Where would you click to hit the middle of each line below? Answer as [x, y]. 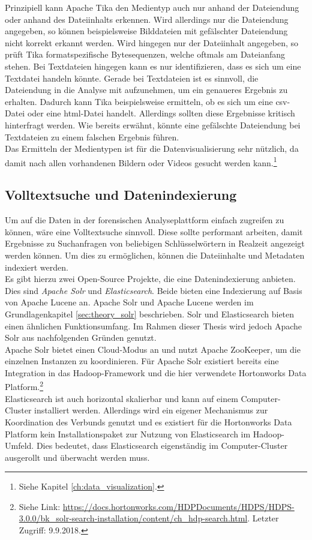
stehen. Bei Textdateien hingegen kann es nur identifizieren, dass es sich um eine [153, 66]
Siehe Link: [40, 506]
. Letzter [263, 518]
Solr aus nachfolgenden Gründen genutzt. [81, 337]
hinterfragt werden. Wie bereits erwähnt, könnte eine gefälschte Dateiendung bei [153, 124]
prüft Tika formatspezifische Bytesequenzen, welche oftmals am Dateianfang [145, 54]
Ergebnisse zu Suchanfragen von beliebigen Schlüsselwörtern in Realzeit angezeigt [155, 243]
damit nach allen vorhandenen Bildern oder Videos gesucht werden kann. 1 [141, 161]
